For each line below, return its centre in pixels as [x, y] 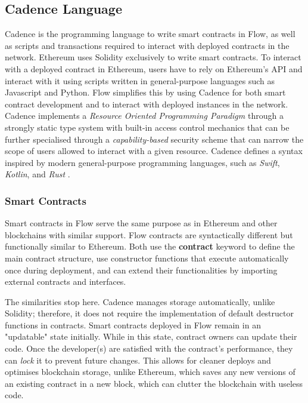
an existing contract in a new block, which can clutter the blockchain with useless [154, 383]
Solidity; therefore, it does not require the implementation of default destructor [149, 313]
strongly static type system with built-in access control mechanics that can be [147, 127]
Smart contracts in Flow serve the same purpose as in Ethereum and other [141, 223]
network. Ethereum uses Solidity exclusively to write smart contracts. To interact [153, 57]
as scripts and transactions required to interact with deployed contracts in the [147, 45]
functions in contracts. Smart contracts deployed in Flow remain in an [133, 324]
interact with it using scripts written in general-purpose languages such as [140, 80]
